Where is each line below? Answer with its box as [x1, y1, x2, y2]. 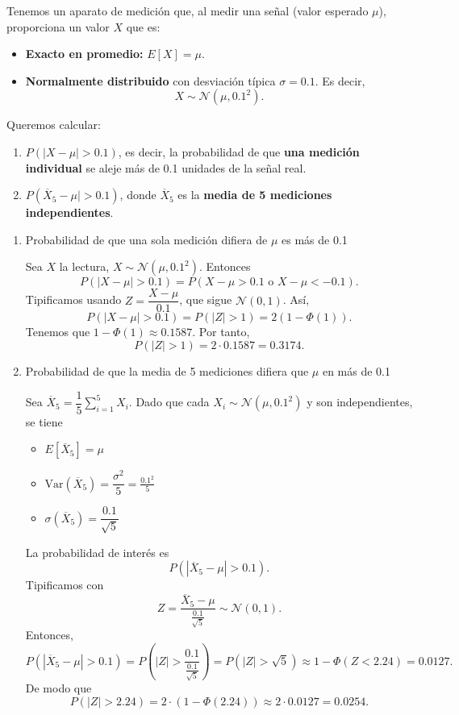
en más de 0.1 [322, 363, 390, 379]
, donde [119, 186, 156, 203]
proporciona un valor [6, 18, 110, 35]
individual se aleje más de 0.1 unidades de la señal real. [25, 159, 307, 176]
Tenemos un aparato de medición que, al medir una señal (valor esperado [6, 2, 369, 19]
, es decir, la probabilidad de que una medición [118, 143, 360, 160]
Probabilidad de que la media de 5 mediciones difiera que [25, 363, 309, 379]
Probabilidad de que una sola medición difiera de [25, 231, 268, 247]
